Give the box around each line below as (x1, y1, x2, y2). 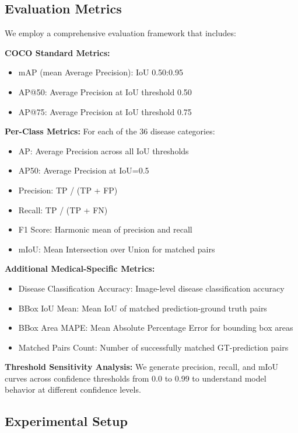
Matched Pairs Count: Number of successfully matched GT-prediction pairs (18, 341, 289, 353)
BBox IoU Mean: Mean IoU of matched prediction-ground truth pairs (18, 302, 267, 314)
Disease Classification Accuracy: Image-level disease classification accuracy (18, 282, 285, 294)
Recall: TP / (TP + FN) (18, 203, 108, 216)
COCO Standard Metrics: (5, 46, 110, 58)
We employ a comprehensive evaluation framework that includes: (5, 27, 236, 39)
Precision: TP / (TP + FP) (18, 183, 118, 196)
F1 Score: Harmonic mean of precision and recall (18, 223, 192, 235)
